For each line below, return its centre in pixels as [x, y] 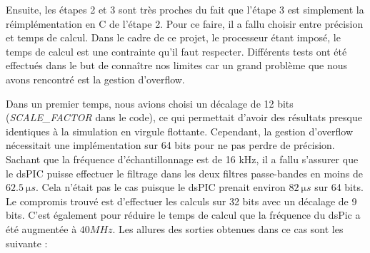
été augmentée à [41, 228]
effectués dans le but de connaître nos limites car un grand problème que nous [177, 65]
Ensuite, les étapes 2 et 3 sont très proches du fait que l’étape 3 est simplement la [185, 9]
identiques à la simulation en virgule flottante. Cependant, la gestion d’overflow [180, 131]
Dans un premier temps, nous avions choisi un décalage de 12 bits [150, 103]
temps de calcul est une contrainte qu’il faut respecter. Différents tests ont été [176, 51]
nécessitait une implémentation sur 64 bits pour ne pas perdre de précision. [170, 145]
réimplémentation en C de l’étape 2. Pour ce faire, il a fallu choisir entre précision [185, 23]
